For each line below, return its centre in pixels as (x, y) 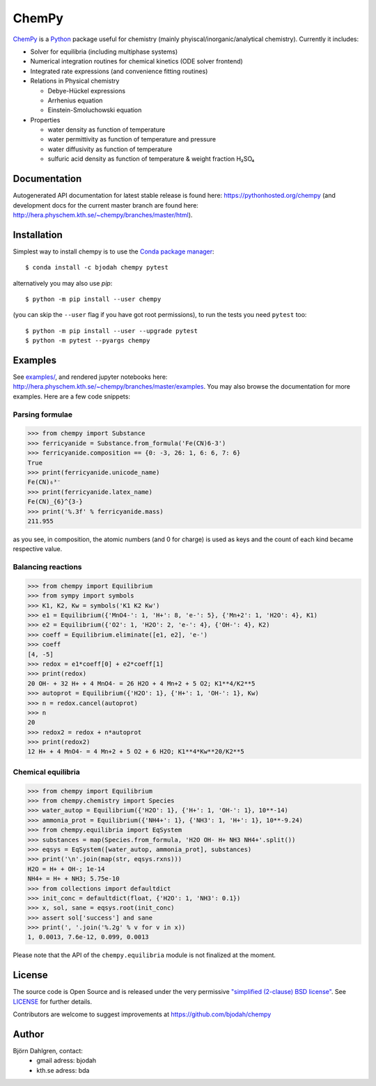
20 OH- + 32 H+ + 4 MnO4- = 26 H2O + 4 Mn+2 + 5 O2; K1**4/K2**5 (141, 683)
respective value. (38, 549)
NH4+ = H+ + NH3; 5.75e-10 (73, 879)
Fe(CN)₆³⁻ (44, 482)
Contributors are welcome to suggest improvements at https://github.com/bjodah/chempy (142, 1014)
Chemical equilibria (46, 772)
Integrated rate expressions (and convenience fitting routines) (119, 71)
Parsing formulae (43, 414)
